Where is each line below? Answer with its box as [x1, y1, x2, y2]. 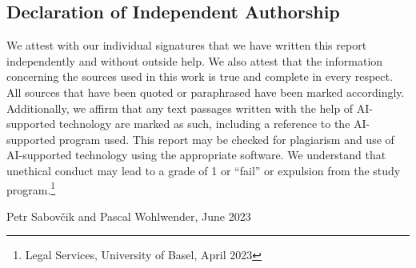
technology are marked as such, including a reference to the [58, 115, 350, 132]
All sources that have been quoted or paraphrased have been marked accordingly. [6, 83, 405, 100]
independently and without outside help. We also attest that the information [6, 52, 383, 69]
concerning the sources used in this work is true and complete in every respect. [6, 68, 393, 85]
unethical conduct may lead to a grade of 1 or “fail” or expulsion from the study [6, 162, 401, 178]
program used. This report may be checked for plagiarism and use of [58, 130, 394, 147]
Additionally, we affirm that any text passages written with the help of [6, 99, 354, 116]
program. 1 [6, 178, 56, 198]
